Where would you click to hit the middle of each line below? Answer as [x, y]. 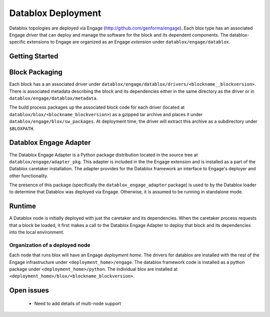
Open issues [29, 290]
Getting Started [34, 56]
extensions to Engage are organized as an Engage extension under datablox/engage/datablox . [128, 42]
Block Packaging [36, 72]
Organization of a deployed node [50, 245]
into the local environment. [37, 232]
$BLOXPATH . [22, 128]
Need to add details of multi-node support [78, 303]
